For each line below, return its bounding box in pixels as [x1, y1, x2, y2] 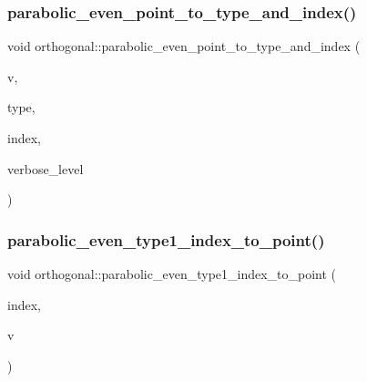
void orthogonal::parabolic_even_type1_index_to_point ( [7, 264, 337, 283]
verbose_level [7, 159, 84, 178]
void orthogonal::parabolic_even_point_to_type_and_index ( [7, 36, 361, 56]
